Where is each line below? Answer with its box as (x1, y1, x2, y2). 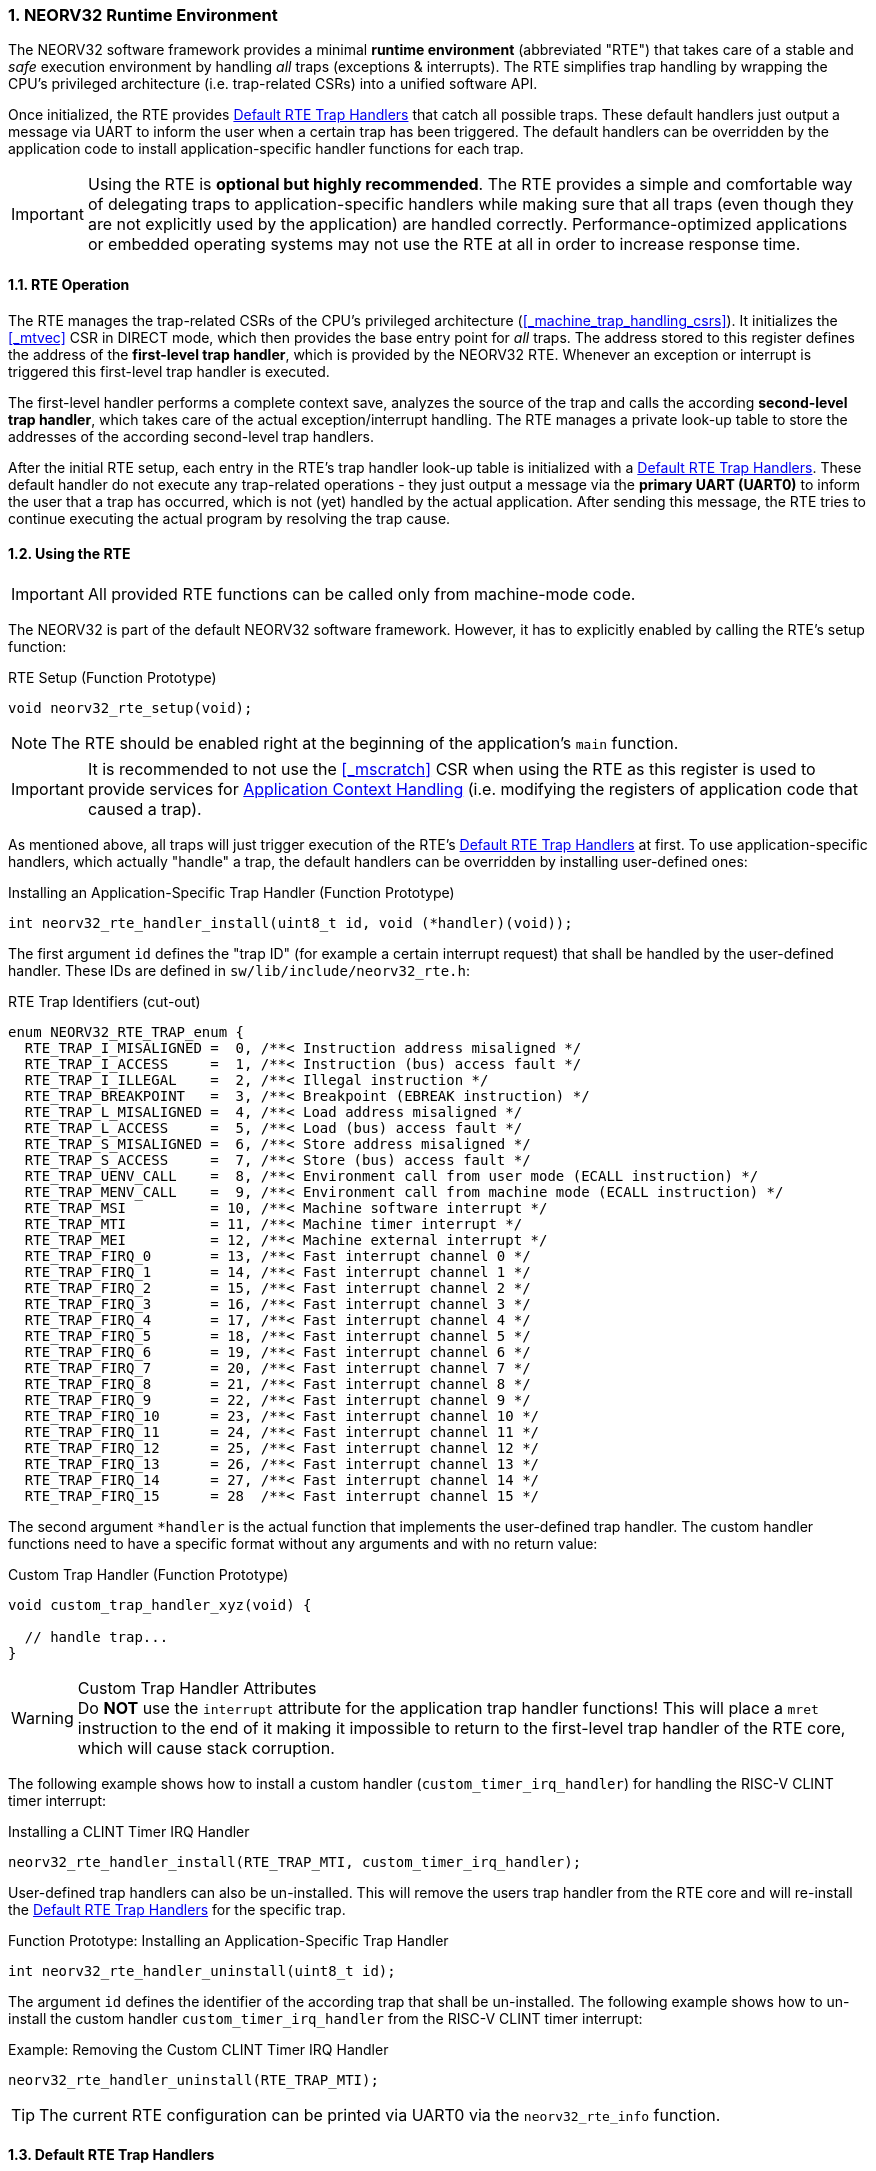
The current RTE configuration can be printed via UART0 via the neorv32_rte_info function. (39, 2104, 721, 2125)
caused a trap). (87, 798, 202, 819)
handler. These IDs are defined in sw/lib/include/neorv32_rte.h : (8, 961, 470, 979)
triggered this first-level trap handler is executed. (8, 362, 330, 380)
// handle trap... (24, 1628, 169, 1645)
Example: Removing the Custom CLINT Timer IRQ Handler (8, 2040, 389, 2058)
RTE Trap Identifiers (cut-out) (8, 992, 201, 1010)
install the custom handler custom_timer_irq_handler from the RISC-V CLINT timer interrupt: (8, 2009, 643, 2027)
